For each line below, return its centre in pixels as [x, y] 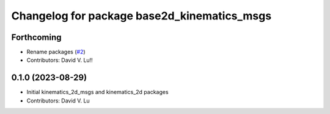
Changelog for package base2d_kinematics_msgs [141, 16]
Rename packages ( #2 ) [56, 52]
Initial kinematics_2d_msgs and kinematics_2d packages [97, 92]
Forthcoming [36, 37]
